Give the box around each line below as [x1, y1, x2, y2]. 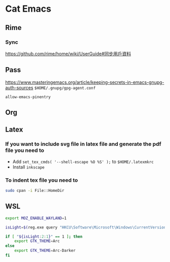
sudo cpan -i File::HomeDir [5, 188, 65, 193]
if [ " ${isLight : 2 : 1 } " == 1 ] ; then [5, 234, 82, 239]
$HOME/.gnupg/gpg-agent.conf [34, 85, 96, 90]
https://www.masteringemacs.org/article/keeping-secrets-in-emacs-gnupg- [5, 79, 164, 85]
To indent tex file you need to [5, 176, 78, 183]
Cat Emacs [5, 3, 52, 15]
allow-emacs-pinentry [5, 94, 51, 100]
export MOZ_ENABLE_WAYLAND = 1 [5, 215, 67, 221]
